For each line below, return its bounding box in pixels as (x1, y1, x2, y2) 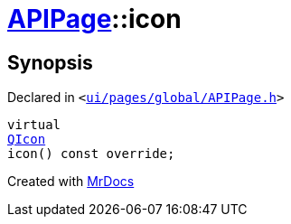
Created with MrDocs (7, 173, 135, 190)
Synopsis (7, 51, 93, 74)
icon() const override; (7, 146, 175, 162)
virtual (7, 117, 61, 133)
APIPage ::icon (7, 4, 182, 34)
